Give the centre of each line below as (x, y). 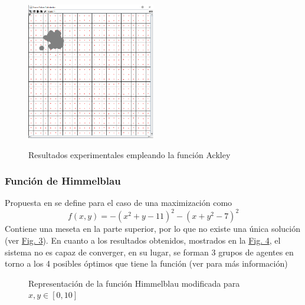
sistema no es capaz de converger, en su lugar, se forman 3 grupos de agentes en (149, 252)
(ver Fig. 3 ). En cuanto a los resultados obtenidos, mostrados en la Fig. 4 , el (143, 240)
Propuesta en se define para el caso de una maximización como (119, 203)
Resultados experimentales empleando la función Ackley (129, 154)
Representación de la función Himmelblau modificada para (134, 283)
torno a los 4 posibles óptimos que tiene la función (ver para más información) (146, 263)
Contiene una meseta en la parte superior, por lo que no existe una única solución (152, 229)
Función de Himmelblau (63, 181)
